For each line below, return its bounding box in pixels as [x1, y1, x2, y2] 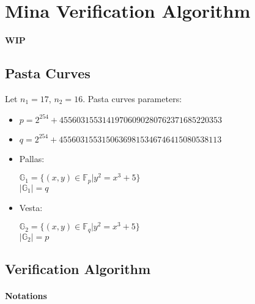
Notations [5, 289, 47, 302]
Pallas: [19, 152, 45, 165]
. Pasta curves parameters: [83, 92, 182, 105]
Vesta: [19, 201, 43, 213]
